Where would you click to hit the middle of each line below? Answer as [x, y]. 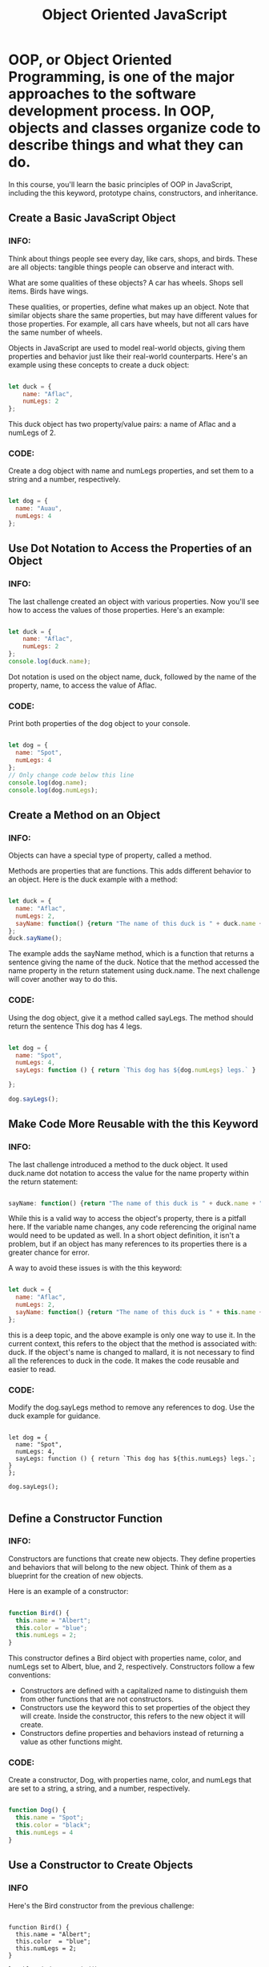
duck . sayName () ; [35, 939]
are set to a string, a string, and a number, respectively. [99, 1789]
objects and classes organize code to [134, 128]
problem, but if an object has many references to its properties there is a [128, 1244]
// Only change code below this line [71, 775]
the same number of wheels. [55, 332]
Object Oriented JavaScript [134, 15]
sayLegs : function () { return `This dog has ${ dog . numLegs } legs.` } [136, 1070]
